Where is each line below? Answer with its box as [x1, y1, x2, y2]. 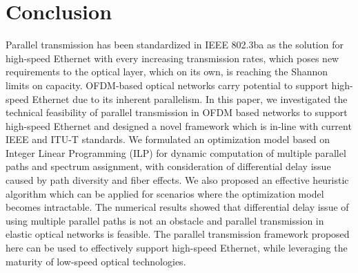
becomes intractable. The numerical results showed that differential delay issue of [6, 200, 349, 214]
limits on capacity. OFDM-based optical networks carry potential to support [6, 77, 328, 92]
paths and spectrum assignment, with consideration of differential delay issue [6, 159, 331, 173]
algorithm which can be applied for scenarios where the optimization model [6, 186, 324, 200]
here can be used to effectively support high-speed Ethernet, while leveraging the [6, 241, 348, 255]
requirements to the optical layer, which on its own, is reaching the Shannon [6, 64, 328, 79]
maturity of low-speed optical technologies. [6, 254, 186, 268]
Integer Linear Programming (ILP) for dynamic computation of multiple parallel [6, 145, 346, 160]
